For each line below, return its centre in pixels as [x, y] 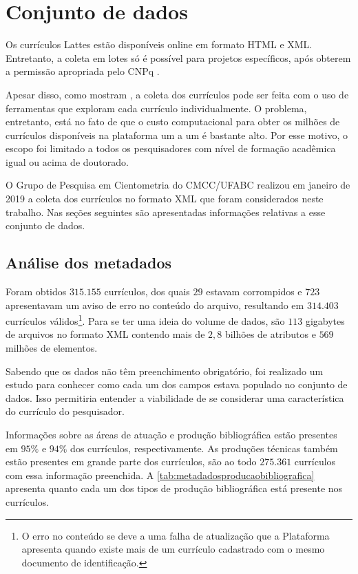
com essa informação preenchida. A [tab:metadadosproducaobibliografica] [160, 475]
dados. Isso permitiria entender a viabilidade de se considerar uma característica [175, 397]
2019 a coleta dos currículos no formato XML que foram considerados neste [165, 199]
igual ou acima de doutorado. [67, 161]
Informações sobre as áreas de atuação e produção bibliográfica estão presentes [171, 435]
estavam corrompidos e [254, 291]
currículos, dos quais [147, 291]
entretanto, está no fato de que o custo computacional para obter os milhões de [173, 121]
